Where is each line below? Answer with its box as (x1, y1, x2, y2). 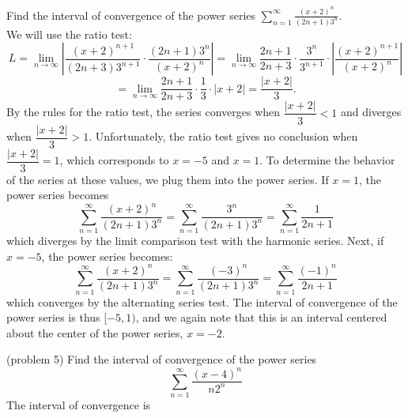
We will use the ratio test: (6, 25, 132, 42)
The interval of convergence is (6, 397, 151, 413)
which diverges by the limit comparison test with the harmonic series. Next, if (6, 232, 384, 249)
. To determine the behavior (259, 152, 395, 168)
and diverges (340, 104, 402, 120)
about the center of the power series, (6, 324, 183, 341)
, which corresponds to (59, 152, 169, 168)
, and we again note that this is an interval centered (135, 309, 387, 326)
